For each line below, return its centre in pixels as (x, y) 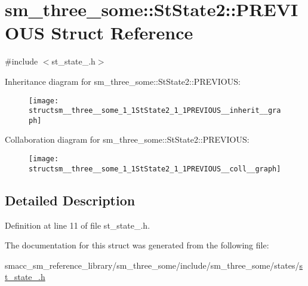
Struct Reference (122, 33)
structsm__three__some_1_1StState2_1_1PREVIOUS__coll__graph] (155, 169)
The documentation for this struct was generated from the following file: (137, 245)
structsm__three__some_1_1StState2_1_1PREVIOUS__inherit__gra (155, 111)
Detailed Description (70, 200)
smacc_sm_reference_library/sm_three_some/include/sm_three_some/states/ (152, 265)
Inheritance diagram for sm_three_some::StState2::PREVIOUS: (123, 81)
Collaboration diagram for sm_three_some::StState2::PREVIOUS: (127, 139)
